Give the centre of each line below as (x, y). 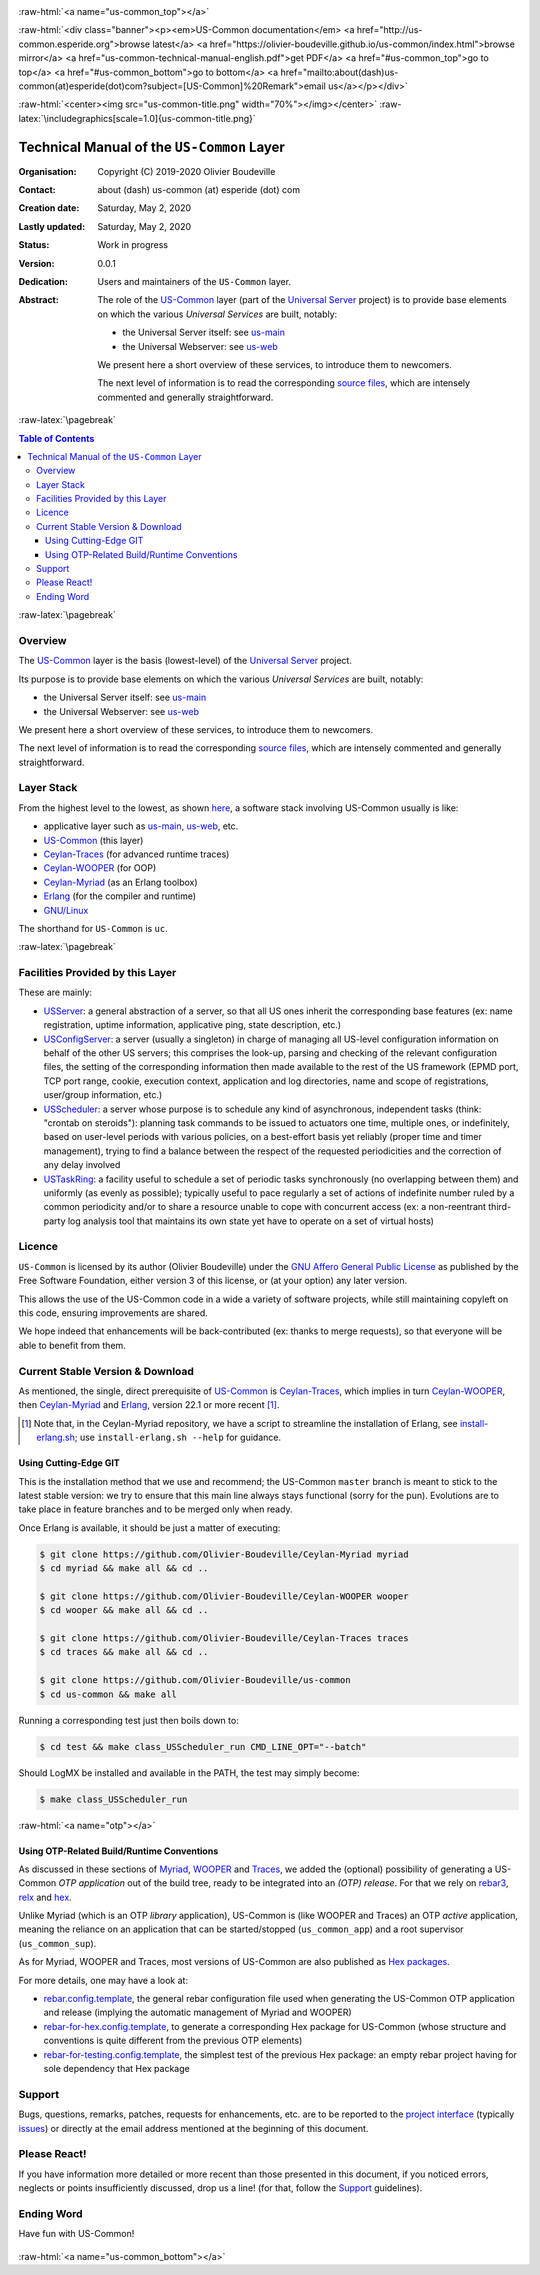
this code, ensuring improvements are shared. (113, 1313)
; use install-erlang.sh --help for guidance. (178, 1437)
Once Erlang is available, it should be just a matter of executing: (149, 1527)
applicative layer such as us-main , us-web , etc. (141, 826)
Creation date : (49, 208)
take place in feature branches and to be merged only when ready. (156, 1509)
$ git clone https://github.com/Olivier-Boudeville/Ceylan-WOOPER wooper (224, 1596)
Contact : (37, 190)
